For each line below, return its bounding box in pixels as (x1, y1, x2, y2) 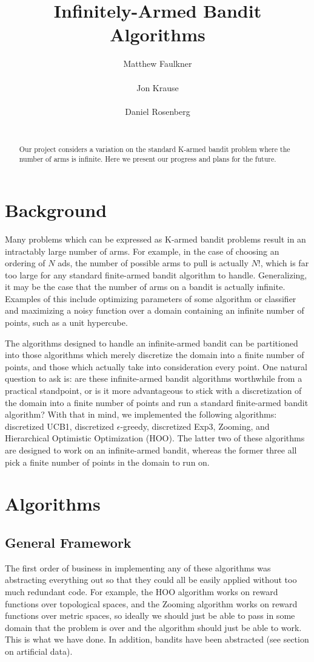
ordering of (5, 257, 45, 269)
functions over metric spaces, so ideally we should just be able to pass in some (5, 609, 295, 622)
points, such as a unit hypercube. (5, 316, 128, 329)
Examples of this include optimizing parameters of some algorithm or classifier (5, 292, 296, 305)
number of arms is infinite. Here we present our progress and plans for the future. (19, 154, 276, 164)
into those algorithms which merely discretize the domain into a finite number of (5, 348, 304, 361)
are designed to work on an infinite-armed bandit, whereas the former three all (5, 444, 297, 457)
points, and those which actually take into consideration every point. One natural (5, 360, 307, 373)
